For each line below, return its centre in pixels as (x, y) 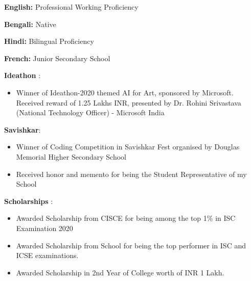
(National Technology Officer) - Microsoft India (90, 112)
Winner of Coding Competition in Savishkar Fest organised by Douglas (128, 147)
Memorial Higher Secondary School (71, 156)
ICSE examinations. (47, 255)
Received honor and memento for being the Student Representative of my (131, 174)
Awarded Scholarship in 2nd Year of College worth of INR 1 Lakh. (120, 272)
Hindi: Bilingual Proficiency (49, 41)
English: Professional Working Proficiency (71, 7)
